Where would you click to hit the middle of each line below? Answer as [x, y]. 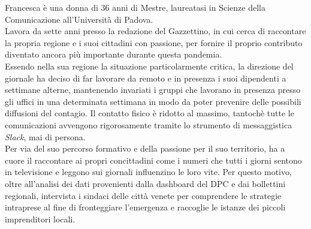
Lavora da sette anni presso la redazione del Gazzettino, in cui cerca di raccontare [155, 31]
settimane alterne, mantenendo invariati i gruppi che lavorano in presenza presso [153, 90]
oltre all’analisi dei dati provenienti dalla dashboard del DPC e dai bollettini [145, 183]
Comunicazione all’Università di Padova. [79, 19]
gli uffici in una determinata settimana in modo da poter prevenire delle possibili [153, 101]
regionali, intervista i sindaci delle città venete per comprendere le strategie [143, 195]
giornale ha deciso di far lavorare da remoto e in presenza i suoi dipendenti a [146, 78]
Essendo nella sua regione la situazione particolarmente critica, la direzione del [149, 66]
